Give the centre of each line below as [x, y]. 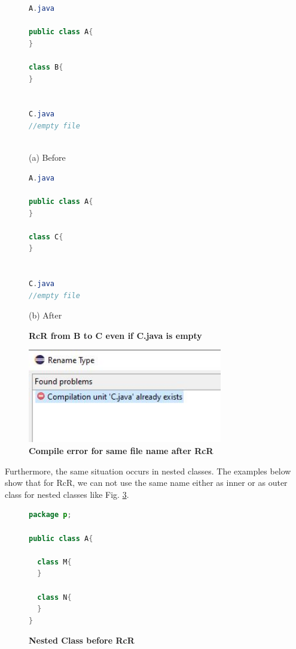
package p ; [50, 515]
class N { [54, 597]
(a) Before [47, 157]
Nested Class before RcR [82, 640]
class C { [46, 237]
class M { [54, 562]
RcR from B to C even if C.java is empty [115, 335]
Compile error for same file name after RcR [121, 450]
